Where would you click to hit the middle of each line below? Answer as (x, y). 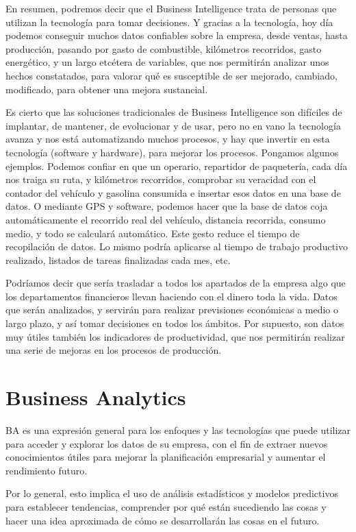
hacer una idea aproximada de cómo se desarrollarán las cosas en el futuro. (163, 520)
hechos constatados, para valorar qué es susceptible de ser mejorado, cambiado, (171, 75)
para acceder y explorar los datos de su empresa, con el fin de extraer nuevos (167, 443)
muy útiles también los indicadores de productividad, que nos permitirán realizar (175, 336)
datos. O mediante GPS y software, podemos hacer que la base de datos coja (167, 206)
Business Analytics (96, 397)
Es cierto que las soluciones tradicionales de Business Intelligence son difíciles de (174, 112)
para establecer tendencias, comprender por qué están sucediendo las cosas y (166, 506)
